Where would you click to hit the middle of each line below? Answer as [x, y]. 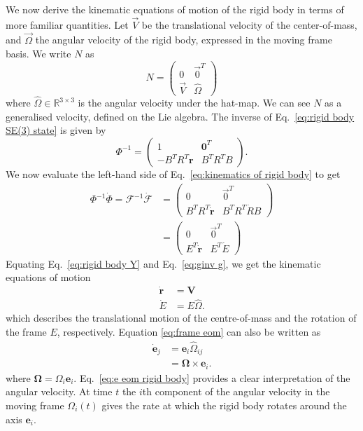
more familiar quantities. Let [67, 24]
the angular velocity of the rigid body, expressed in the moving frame [184, 40]
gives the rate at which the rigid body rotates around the [224, 405]
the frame [26, 331]
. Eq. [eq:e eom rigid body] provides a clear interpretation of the [212, 377]
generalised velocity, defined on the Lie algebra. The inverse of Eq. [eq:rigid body [180, 116]
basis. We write [38, 54]
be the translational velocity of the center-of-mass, [249, 24]
